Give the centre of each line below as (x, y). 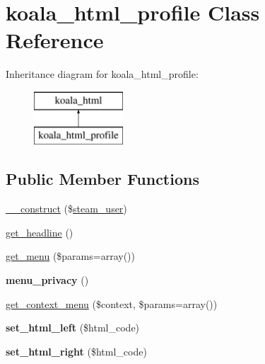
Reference (55, 40)
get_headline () (40, 232)
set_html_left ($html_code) (73, 328)
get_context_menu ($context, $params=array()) (112, 303)
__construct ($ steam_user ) (66, 209)
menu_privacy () (47, 280)
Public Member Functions (102, 179)
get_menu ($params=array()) (70, 256)
